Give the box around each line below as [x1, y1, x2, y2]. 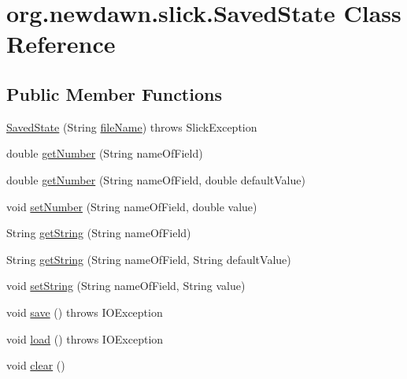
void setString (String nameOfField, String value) [6, 277, 246, 294]
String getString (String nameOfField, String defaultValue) [6, 251, 291, 267]
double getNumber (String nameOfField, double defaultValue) [6, 171, 305, 188]
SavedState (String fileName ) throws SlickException [6, 118, 257, 135]
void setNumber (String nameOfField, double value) [6, 198, 257, 214]
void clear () [6, 357, 65, 373]
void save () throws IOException [6, 303, 163, 320]
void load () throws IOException [6, 330, 164, 347]
